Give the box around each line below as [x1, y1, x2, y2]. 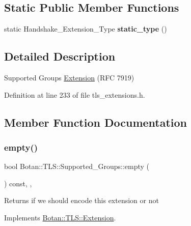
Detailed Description [4, 48, 116, 64]
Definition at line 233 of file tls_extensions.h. [4, 89, 145, 100]
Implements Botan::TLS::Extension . [4, 212, 116, 222]
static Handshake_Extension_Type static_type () [4, 23, 167, 34]
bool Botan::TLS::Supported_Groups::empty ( [4, 161, 149, 172]
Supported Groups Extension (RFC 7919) [4, 72, 134, 82]
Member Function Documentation [4, 114, 187, 130]
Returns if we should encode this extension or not [4, 195, 159, 206]
